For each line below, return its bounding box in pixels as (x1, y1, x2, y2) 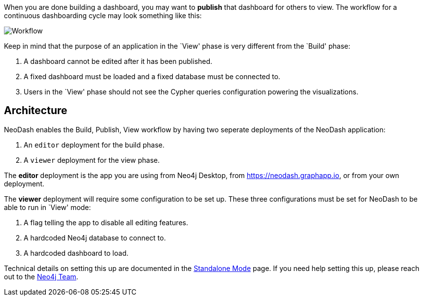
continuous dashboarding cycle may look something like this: (4, 11, 202, 20)
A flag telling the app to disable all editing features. (24, 218, 188, 227)
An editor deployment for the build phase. (24, 140, 165, 149)
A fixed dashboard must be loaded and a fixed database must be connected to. (24, 72, 281, 81)
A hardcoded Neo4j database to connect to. (24, 233, 166, 242)
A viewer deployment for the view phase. (24, 155, 160, 164)
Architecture (4, 104, 67, 117)
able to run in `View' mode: (4, 203, 91, 211)
